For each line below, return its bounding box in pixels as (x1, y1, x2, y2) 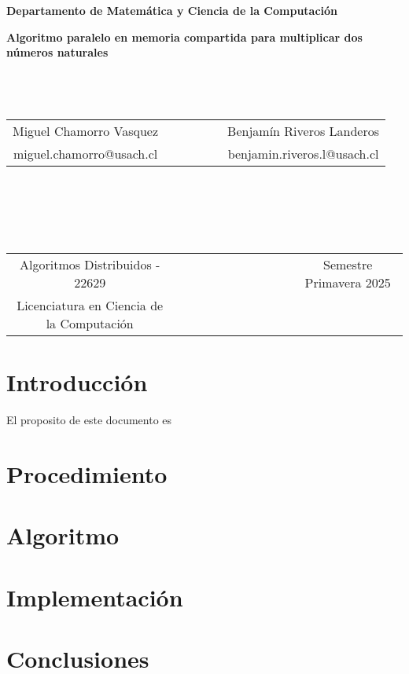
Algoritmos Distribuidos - (20, 255, 160, 273)
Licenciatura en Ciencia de (17, 295, 164, 314)
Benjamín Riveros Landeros (227, 121, 380, 140)
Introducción (6, 366, 148, 398)
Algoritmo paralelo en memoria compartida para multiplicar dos (6, 28, 363, 45)
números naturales (6, 44, 109, 60)
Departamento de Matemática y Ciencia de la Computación (6, 2, 338, 18)
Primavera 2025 (304, 273, 391, 291)
